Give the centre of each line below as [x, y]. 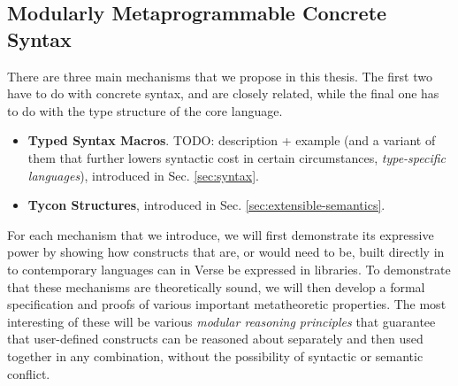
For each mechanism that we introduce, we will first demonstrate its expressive [221, 234]
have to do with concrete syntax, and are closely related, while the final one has [223, 93]
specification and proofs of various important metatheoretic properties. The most [227, 304]
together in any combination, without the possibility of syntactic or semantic [215, 355]
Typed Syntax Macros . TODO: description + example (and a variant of [232, 140]
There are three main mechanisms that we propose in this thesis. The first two [220, 76]
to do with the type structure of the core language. [145, 110]
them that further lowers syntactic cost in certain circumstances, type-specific [237, 157]
